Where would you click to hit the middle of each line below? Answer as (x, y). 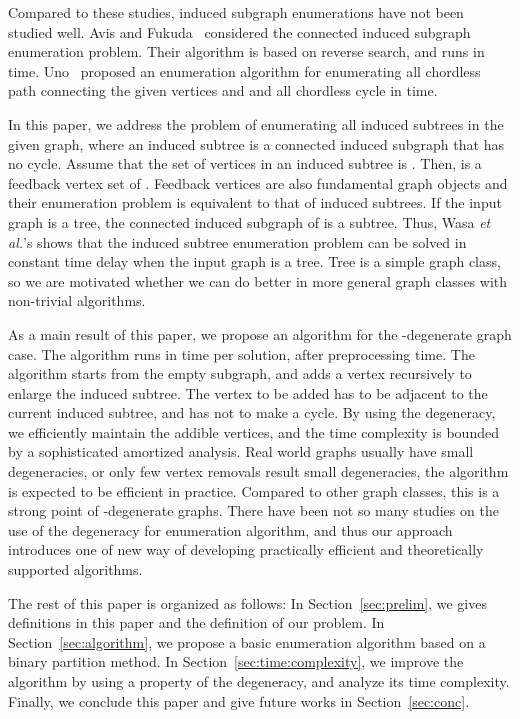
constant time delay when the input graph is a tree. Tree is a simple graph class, (254, 261)
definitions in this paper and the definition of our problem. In (196, 622)
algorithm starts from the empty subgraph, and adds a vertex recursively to (240, 373)
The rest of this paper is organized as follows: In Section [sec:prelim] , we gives (247, 602)
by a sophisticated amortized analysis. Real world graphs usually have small (241, 451)
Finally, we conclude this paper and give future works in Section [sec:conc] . (239, 700)
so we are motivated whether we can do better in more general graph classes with (258, 280)
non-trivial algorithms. (77, 300)
